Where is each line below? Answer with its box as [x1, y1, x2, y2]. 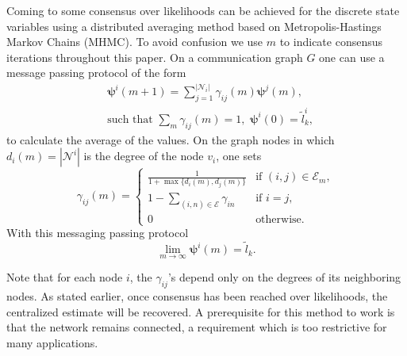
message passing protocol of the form [6, 64, 186, 81]
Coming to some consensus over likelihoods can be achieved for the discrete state [6, 2, 400, 18]
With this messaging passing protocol [6, 224, 189, 241]
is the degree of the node [83, 147, 204, 164]
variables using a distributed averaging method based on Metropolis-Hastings [6, 17, 382, 34]
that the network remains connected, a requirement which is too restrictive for [6, 319, 387, 335]
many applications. [6, 334, 98, 350]
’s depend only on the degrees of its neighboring [167, 269, 401, 285]
